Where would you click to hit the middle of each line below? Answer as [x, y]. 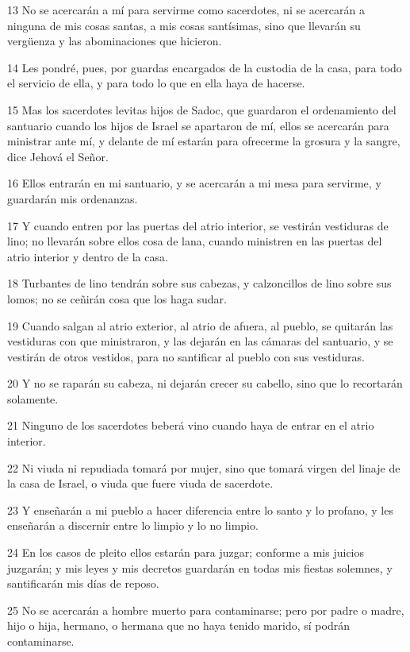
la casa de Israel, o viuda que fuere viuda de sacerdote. [140, 483]
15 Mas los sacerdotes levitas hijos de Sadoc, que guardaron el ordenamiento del [202, 109]
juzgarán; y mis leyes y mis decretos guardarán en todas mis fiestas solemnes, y [200, 567]
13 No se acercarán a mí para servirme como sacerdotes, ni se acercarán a [186, 10]
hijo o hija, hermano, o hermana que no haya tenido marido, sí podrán [178, 625]
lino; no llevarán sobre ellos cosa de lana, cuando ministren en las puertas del [195, 241]
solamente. [33, 398]
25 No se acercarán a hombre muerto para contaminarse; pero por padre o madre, [206, 610]
